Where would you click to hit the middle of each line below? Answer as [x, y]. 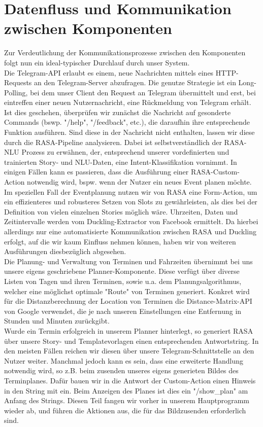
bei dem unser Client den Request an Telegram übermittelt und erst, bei [143, 92]
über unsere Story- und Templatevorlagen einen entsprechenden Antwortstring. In [131, 341]
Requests [18, 82]
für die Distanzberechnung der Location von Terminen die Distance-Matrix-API [128, 301]
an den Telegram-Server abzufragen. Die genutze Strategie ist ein [135, 82]
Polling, [16, 92]
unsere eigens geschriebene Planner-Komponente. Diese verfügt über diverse [122, 271]
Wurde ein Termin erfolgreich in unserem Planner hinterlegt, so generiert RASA [129, 330]
